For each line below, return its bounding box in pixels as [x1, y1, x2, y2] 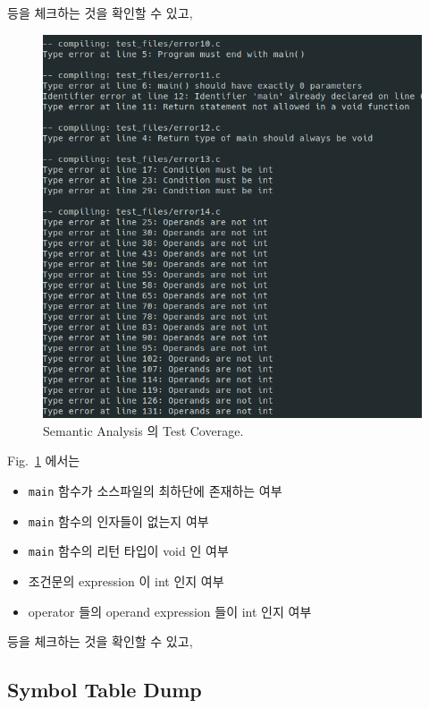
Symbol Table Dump [7, 676, 202, 704]
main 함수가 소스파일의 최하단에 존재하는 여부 [28, 481, 282, 499]
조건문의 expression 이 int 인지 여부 [28, 571, 224, 590]
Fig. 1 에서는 [7, 451, 80, 470]
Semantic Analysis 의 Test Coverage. [43, 421, 244, 439]
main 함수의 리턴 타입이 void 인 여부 [28, 542, 229, 560]
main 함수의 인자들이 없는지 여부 [28, 511, 209, 530]
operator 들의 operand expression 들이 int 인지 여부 [28, 601, 312, 620]
